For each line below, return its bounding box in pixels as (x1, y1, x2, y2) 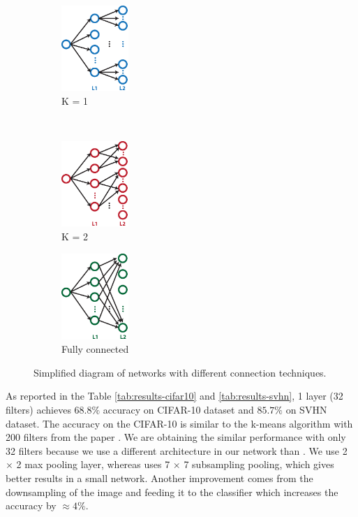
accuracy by (6, 498, 57, 513)
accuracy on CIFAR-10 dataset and (103, 402, 254, 416)
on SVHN (285, 402, 327, 416)
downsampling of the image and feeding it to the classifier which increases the (6, 484, 338, 499)
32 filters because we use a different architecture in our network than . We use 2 (6, 443, 348, 458)
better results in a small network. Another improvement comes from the (6, 470, 313, 485)
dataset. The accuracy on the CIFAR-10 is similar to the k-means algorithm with (6, 416, 353, 430)
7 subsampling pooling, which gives (184, 457, 334, 472)
